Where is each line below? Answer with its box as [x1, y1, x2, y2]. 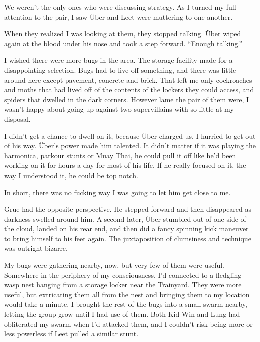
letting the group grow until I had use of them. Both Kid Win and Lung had [4, 309, 240, 319]
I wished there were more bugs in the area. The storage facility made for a [4, 55, 233, 65]
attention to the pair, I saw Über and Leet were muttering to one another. [4, 11, 233, 22]
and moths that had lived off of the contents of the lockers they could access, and [4, 84, 254, 95]
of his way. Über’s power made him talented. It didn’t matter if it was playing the [4, 140, 256, 151]
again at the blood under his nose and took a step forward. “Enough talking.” [4, 38, 243, 48]
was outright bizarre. [4, 243, 68, 253]
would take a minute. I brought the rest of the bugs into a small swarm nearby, [4, 299, 248, 309]
